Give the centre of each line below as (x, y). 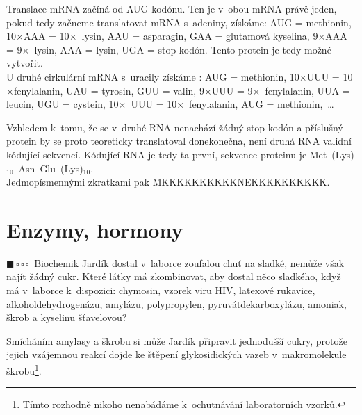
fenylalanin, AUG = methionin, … (262, 104)
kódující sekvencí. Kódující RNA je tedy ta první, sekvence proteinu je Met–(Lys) (180, 154)
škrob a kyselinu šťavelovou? (67, 317)
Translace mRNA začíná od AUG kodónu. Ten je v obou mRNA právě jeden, (172, 8)
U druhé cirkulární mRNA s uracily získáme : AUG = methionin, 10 (153, 76)
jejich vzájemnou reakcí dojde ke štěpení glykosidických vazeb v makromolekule (176, 354)
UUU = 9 (232, 90)
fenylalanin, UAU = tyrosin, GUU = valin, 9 (109, 90)
